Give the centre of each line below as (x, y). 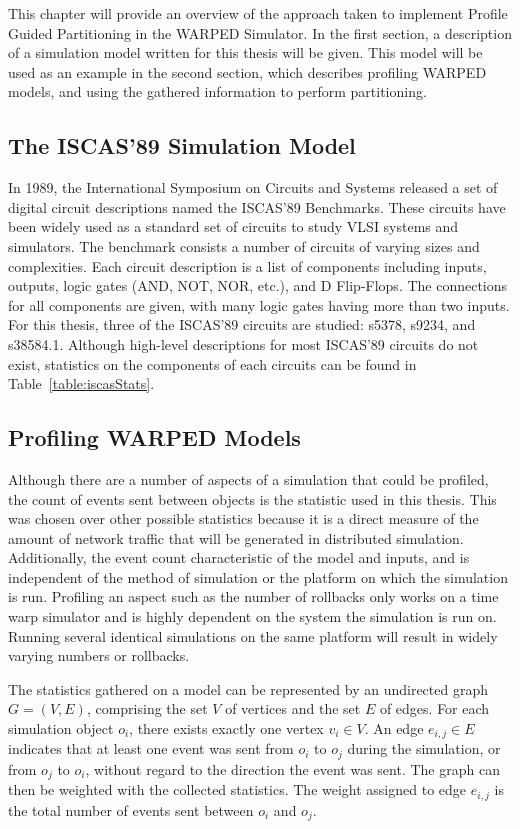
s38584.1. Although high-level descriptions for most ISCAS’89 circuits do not (243, 343)
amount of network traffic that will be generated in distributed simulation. (236, 537)
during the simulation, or (424, 748)
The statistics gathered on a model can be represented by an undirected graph (248, 688)
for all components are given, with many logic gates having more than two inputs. (259, 304)
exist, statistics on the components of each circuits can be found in (212, 363)
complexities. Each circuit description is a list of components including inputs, (247, 265)
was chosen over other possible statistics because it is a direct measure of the (243, 518)
